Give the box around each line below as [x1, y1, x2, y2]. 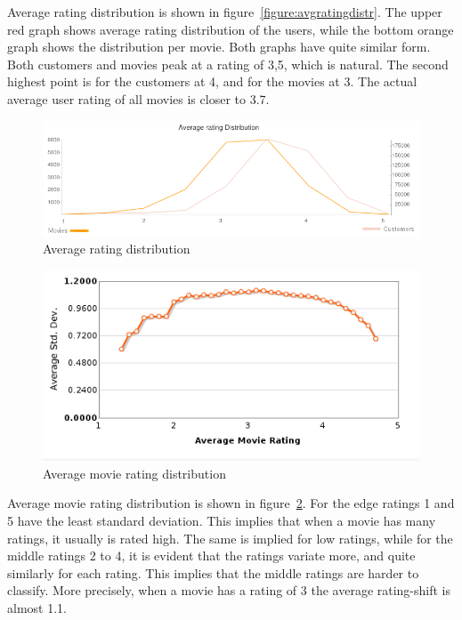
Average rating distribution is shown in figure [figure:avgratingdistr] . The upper [7, 3, 442, 20]
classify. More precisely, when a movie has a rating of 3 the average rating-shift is [7, 581, 451, 600]
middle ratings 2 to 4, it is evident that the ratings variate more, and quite [7, 546, 416, 565]
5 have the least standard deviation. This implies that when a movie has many [7, 511, 436, 530]
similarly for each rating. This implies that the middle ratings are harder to [7, 563, 419, 582]
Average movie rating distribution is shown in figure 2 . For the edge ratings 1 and [7, 494, 455, 512]
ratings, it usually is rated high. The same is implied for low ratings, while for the [7, 528, 453, 547]
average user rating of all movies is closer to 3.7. [7, 89, 270, 108]
